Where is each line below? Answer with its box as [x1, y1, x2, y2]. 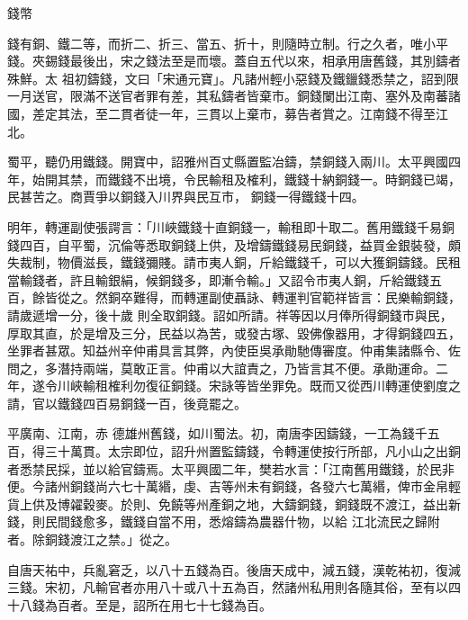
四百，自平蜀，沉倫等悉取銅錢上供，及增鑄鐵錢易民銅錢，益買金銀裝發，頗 [19, 235, 461, 254]
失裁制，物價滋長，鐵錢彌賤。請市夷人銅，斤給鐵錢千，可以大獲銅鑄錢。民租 [7, 253, 461, 272]
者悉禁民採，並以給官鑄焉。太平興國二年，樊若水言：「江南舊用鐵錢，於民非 [7, 459, 454, 478]
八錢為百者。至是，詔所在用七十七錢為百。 [19, 595, 272, 614]
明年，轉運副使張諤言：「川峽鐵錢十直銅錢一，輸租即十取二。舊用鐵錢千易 [7, 217, 442, 236]
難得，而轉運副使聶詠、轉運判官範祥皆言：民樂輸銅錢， [132, 288, 461, 307]
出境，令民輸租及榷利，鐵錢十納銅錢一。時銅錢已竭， [145, 169, 461, 188]
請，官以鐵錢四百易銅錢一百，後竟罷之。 [7, 393, 247, 412]
